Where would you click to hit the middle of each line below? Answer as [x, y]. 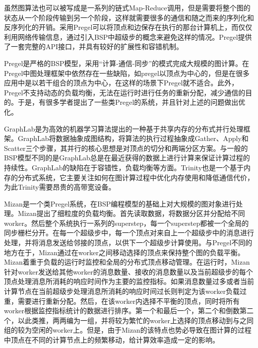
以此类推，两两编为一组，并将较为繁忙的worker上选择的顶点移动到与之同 [135, 320]
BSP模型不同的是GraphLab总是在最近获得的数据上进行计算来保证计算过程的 [127, 158]
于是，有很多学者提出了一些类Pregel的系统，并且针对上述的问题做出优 [131, 102]
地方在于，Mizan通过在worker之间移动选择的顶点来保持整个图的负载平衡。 [124, 252]
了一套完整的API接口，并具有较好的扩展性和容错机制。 [94, 46]
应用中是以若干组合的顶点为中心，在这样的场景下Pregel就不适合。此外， [121, 83]
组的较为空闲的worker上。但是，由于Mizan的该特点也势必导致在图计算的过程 [128, 330]
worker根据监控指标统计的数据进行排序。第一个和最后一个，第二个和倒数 [122, 311]
